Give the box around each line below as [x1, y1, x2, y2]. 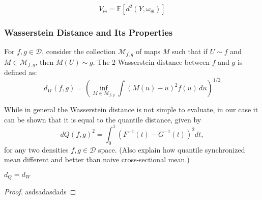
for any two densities [4, 144, 69, 155]
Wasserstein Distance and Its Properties [4, 26, 173, 38]
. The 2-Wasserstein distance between [93, 56, 210, 67]
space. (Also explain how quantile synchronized [98, 144, 245, 155]
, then [35, 56, 54, 67]
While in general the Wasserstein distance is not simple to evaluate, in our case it [4, 104, 258, 115]
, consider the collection [42, 46, 116, 57]
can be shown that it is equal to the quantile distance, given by [4, 114, 201, 124]
